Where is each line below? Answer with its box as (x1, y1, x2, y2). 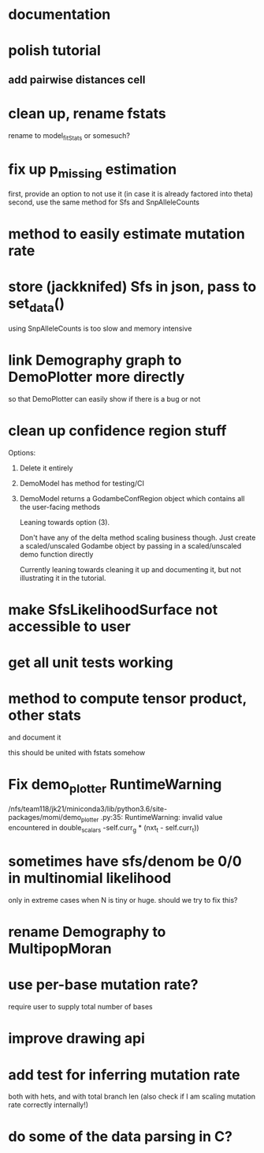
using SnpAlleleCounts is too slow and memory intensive (8, 324, 192, 333)
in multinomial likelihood (8, 870, 172, 887)
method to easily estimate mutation (8, 225, 246, 243)
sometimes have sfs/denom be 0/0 (8, 852, 242, 870)
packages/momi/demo (8, 813, 82, 822)
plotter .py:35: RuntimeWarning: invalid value (81, 813, 223, 824)
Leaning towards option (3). (19, 517, 110, 526)
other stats (8, 706, 81, 724)
